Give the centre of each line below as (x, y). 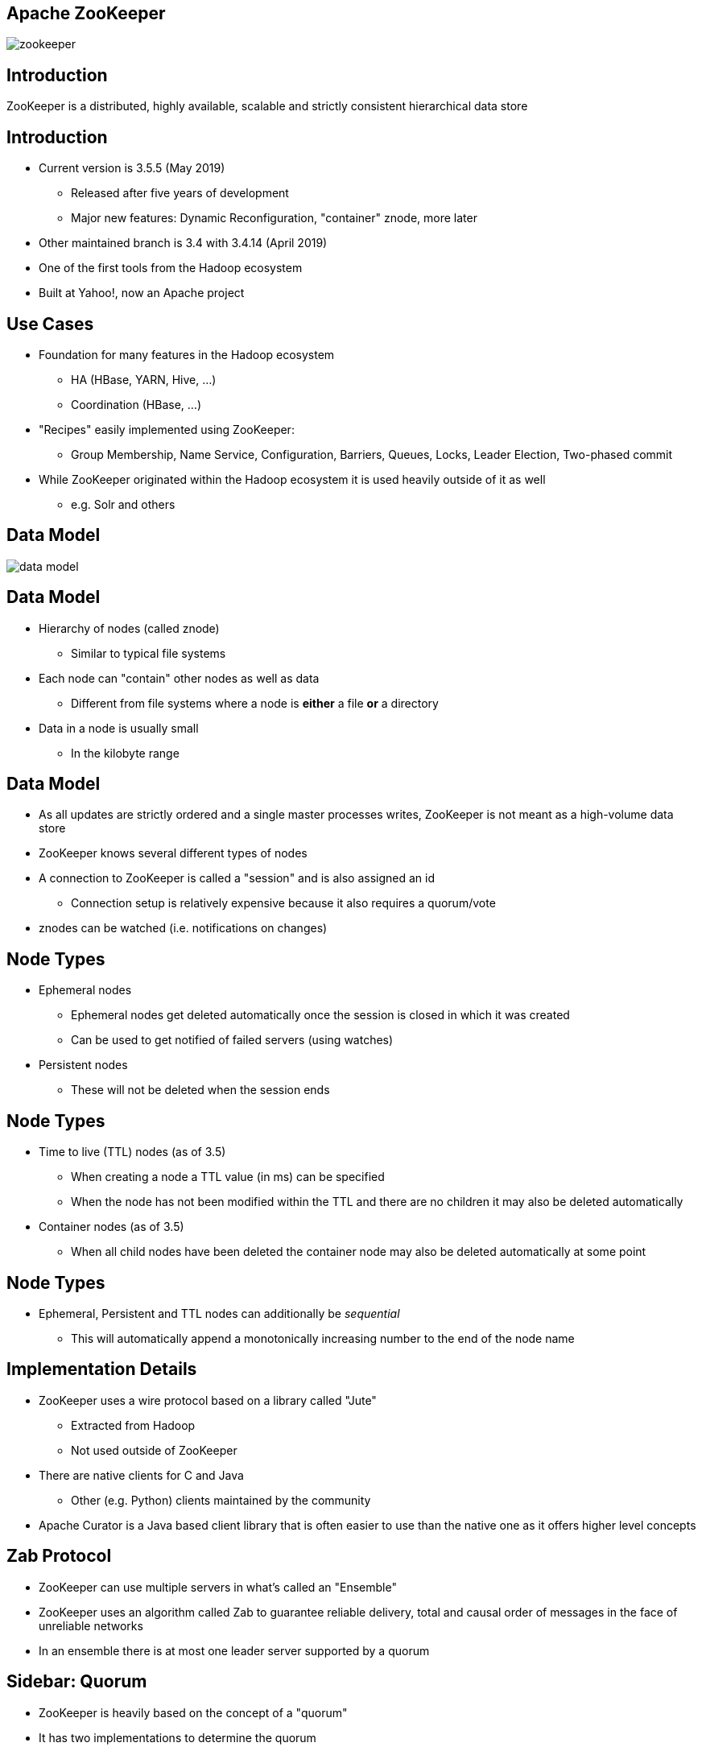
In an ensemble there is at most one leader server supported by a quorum (234, 1650)
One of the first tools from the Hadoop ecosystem (171, 268)
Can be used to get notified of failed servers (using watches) (232, 1040)
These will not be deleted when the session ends (200, 1090)
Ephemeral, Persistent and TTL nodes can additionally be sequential (219, 1314)
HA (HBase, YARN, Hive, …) (144, 379)
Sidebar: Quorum (77, 1682)
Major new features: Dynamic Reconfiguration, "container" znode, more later (274, 218)
